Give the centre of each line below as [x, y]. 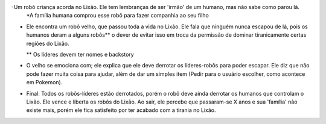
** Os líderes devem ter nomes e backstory [80, 54]
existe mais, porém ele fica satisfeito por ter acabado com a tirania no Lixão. [121, 110]
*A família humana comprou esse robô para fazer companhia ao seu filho [118, 16]
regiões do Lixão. [48, 43]
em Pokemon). [44, 82]
